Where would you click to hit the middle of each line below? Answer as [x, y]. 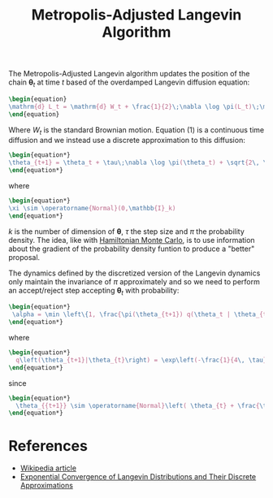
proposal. [24, 257]
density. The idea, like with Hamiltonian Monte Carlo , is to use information [132, 240]
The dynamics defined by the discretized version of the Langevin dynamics [134, 273]
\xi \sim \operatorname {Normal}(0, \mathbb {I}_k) [92, 208]
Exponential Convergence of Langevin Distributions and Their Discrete [138, 477]
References [48, 446]
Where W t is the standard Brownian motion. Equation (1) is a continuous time [136, 130]
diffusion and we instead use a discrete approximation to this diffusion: [127, 141]
